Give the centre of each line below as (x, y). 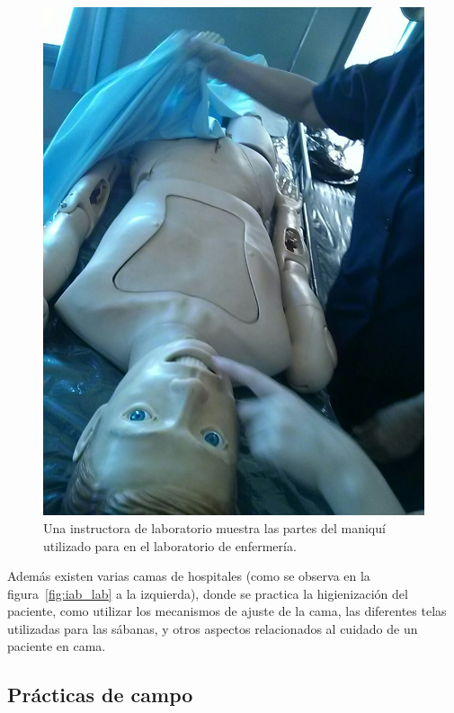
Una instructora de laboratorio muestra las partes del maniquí (214, 527)
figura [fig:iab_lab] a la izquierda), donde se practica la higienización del (208, 593)
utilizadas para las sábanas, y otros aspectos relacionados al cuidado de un (213, 628)
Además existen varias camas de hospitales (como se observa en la (189, 576)
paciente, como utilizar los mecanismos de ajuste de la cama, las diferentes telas (227, 611)
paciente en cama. (57, 646)
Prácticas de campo (100, 695)
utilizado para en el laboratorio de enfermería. (170, 545)
